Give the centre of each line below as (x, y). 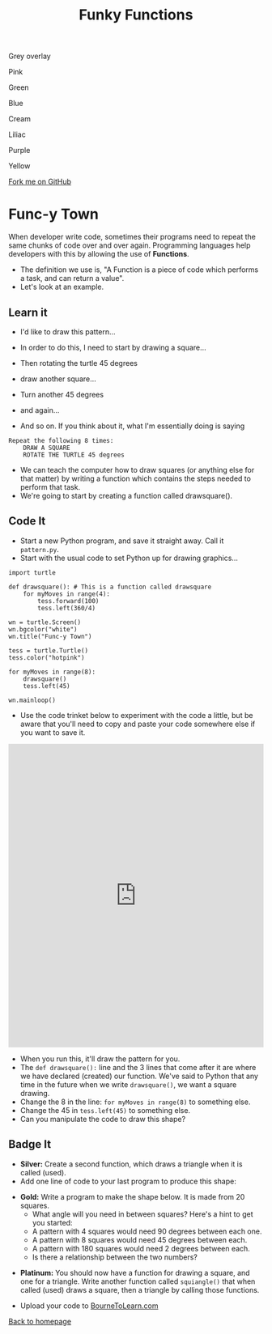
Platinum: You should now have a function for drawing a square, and (135, 1272)
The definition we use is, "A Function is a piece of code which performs (139, 270)
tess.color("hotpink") (47, 657)
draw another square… (58, 379)
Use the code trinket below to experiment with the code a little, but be (136, 715)
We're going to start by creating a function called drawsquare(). (126, 495)
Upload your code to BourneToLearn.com (89, 1306)
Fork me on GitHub (40, 182)
